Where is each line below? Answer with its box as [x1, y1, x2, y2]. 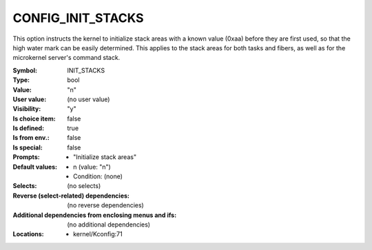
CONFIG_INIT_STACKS [12, 10, 144, 25]
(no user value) [67, 95, 110, 103]
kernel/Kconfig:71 [73, 230, 123, 238]
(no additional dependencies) [67, 220, 151, 229]
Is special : [12, 143, 43, 152]
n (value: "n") [73, 163, 112, 171]
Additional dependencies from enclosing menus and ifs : [12, 211, 177, 219]
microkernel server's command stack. [12, 54, 121, 62]
